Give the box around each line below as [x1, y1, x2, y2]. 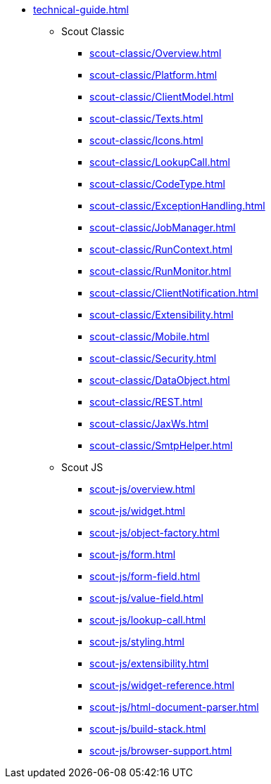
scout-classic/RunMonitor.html [89, 265, 232, 277]
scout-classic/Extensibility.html [89, 309, 234, 321]
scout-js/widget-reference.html [89, 679, 234, 691]
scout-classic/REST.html [89, 396, 203, 408]
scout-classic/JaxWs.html [89, 418, 209, 430]
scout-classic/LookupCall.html [89, 156, 230, 168]
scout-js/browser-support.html [89, 745, 232, 757]
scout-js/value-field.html [89, 592, 203, 604]
